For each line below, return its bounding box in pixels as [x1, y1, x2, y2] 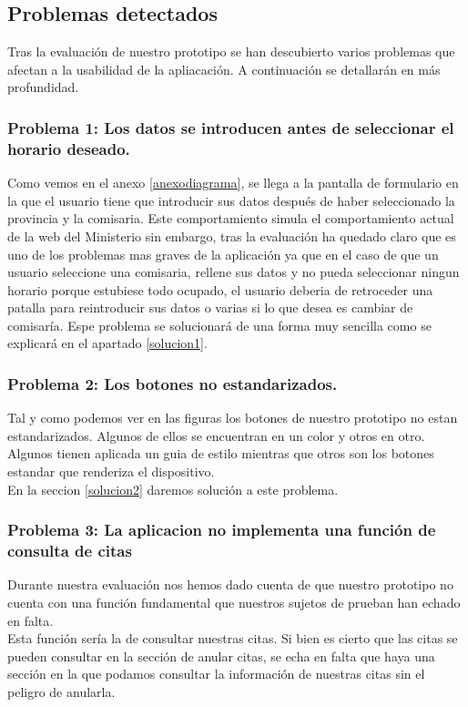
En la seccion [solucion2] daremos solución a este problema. [7, 479, 339, 498]
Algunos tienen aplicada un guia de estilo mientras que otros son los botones [7, 444, 434, 463]
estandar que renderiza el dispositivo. [7, 462, 215, 481]
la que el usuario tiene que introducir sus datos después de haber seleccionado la [7, 190, 455, 210]
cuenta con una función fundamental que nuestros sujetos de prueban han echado [7, 592, 461, 611]
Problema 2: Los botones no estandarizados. [7, 372, 338, 394]
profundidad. [7, 77, 79, 97]
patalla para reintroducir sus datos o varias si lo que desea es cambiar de [7, 298, 413, 317]
